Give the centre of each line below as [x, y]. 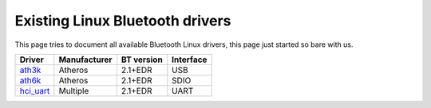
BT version [142, 60]
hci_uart [35, 91]
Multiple [74, 91]
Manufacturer [85, 60]
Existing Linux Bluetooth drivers [123, 21]
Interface [190, 60]
